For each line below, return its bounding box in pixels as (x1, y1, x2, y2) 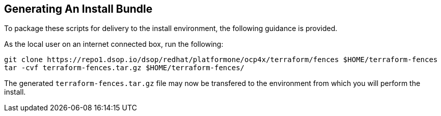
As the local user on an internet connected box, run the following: (4, 40, 224, 49)
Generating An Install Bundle (4, 3, 153, 15)
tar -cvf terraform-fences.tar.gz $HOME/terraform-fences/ (4, 64, 245, 72)
